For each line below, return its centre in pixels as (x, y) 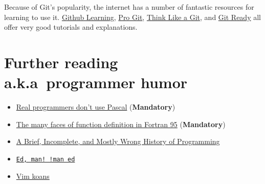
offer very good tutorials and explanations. (71, 27)
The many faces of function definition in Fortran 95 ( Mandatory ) (121, 124)
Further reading (61, 62)
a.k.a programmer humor (96, 82)
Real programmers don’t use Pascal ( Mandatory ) (96, 107)
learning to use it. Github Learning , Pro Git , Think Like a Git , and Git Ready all (132, 17)
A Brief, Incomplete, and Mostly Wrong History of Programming (118, 141)
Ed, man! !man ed (46, 159)
